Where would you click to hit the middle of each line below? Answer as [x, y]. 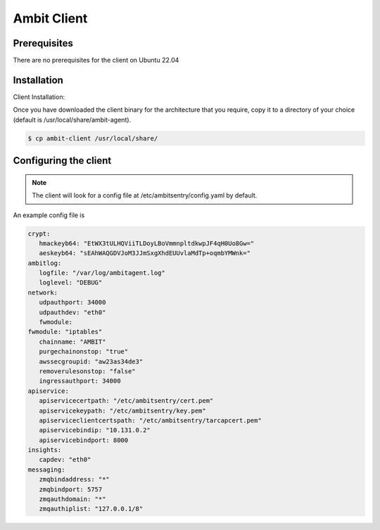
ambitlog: [45, 263]
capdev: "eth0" [65, 460]
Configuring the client [62, 161]
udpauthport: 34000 [72, 303]
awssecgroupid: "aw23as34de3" [91, 361]
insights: [45, 450]
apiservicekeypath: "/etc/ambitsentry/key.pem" [123, 411]
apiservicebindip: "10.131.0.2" [95, 430]
